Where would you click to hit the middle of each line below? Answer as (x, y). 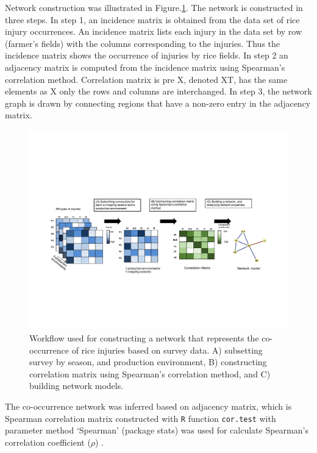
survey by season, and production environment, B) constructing (148, 362)
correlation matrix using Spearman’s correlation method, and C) (150, 373)
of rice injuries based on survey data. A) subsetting (167, 350)
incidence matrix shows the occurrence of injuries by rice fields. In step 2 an (147, 55)
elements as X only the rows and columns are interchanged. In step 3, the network (158, 91)
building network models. (77, 386)
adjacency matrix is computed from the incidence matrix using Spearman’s (145, 67)
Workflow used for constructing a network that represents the (144, 338)
